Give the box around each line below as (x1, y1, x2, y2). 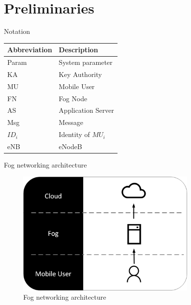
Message (59, 117, 83, 127)
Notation (4, 26, 30, 36)
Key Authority (59, 69, 102, 79)
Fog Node (59, 93, 88, 103)
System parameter (59, 57, 113, 67)
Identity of (59, 129, 90, 139)
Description (59, 45, 98, 55)
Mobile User (59, 81, 95, 91)
